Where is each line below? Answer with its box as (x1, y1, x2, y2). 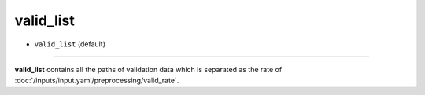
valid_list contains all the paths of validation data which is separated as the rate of (14, 64, 283, 74)
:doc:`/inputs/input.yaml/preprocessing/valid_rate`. (14, 75, 179, 86)
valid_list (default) (34, 39, 106, 49)
